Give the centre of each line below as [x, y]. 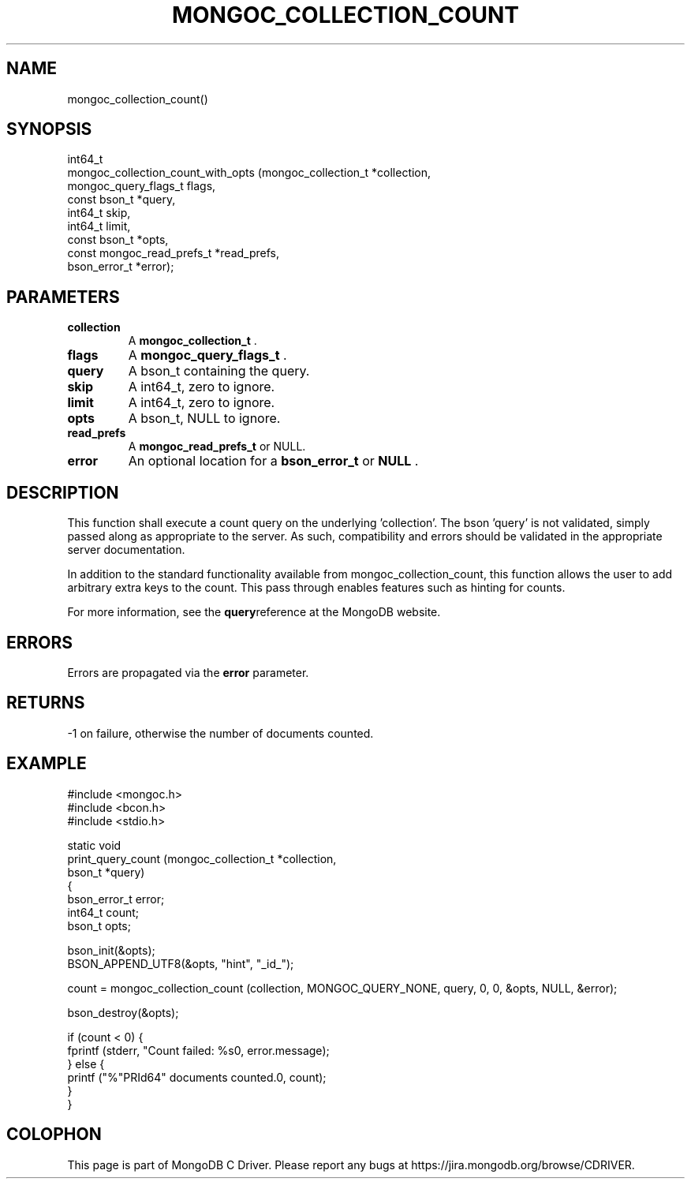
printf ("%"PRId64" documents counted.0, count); [197, 1077]
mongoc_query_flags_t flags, [142, 186]
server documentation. [126, 550]
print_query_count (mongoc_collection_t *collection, [202, 858]
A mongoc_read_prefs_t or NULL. [217, 447]
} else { [86, 1064]
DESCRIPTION [63, 492]
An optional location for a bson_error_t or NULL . [273, 461]
